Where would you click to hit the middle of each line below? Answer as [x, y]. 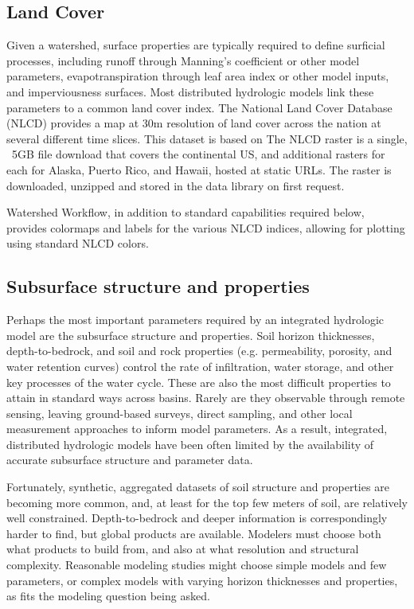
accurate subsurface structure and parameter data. [130, 460]
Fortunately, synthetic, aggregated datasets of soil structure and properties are [198, 487]
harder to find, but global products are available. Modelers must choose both [194, 533]
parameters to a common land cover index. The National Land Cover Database [199, 107]
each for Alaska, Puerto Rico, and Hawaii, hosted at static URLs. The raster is [199, 169]
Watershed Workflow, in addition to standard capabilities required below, [186, 212]
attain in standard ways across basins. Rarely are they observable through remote [206, 398]
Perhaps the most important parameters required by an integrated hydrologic [195, 320]
